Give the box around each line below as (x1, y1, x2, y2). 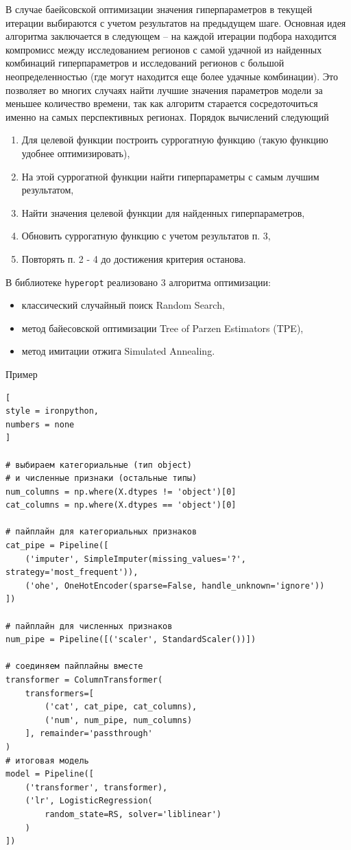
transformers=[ (25, 688, 94, 698)
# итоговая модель (5, 755, 89, 766)
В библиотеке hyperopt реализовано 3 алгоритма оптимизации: (5, 274, 271, 289)
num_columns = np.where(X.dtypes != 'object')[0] (5, 486, 237, 497)
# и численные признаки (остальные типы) (5, 473, 197, 484)
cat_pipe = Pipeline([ (5, 541, 109, 551)
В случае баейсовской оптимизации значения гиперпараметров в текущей (5, 2, 313, 16)
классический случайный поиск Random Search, (21, 298, 225, 312)
